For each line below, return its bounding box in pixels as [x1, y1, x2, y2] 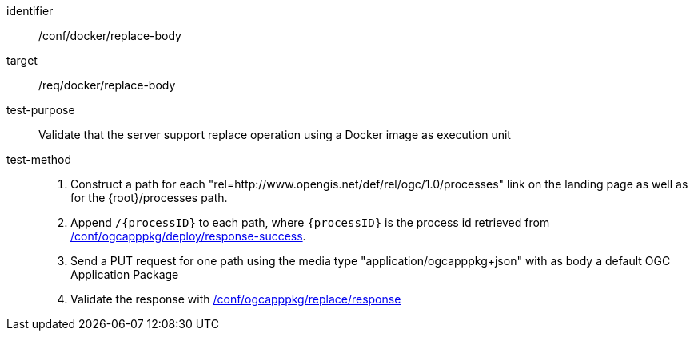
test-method [6, 153, 71, 166]
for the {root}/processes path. [70, 191, 228, 204]
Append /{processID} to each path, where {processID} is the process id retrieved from [70, 216, 550, 229]
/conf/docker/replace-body [38, 29, 181, 42]
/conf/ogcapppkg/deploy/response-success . [70, 229, 306, 243]
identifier [6, 4, 54, 18]
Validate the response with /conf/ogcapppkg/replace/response [70, 292, 401, 306]
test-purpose [6, 103, 75, 117]
